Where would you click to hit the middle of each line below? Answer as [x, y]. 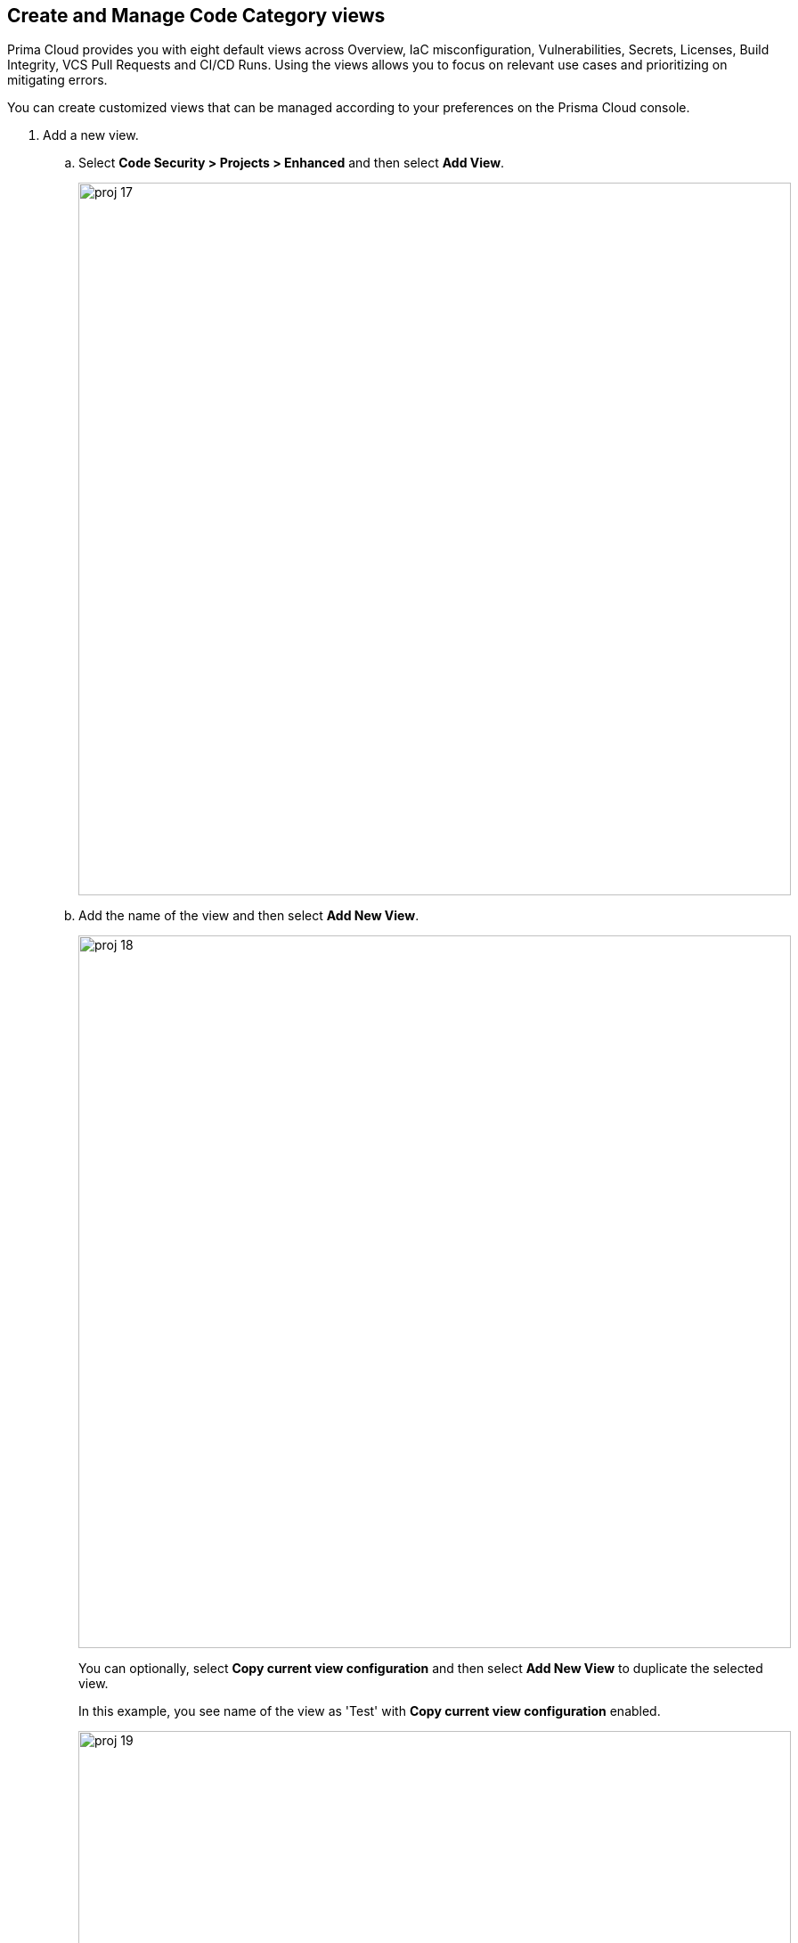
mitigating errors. [57, 80]
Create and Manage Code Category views [196, 16]
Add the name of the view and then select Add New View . [249, 916]
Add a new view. [91, 135]
